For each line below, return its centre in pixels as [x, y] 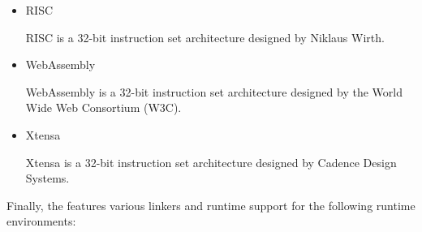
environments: [41, 221]
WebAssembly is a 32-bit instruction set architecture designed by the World [214, 91]
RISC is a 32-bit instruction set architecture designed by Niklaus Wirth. [205, 37]
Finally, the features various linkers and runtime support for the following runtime [211, 205]
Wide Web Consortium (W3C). [103, 107]
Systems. [47, 178]
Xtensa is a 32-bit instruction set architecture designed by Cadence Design [211, 162]
